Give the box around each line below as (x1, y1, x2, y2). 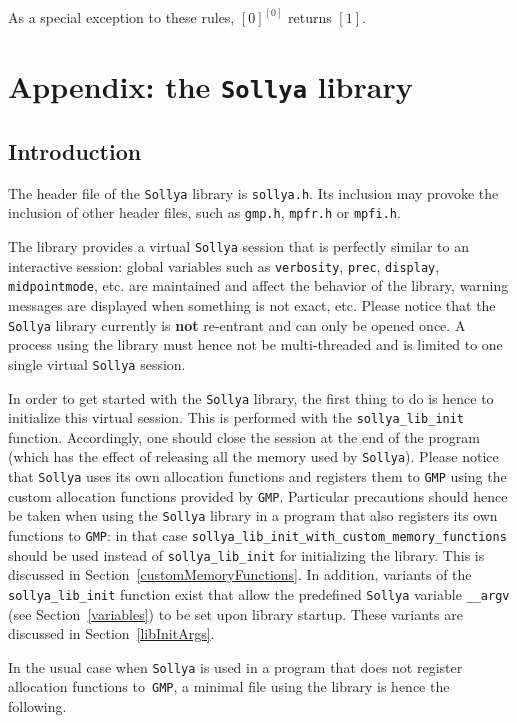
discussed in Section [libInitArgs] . (8, 623, 215, 644)
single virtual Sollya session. (8, 353, 186, 374)
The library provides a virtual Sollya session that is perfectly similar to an (8, 236, 469, 257)
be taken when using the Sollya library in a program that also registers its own (8, 505, 498, 526)
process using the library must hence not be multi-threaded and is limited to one (8, 334, 503, 355)
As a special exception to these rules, (8, 7, 235, 28)
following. (8, 696, 67, 717)
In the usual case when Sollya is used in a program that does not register (8, 656, 463, 677)
